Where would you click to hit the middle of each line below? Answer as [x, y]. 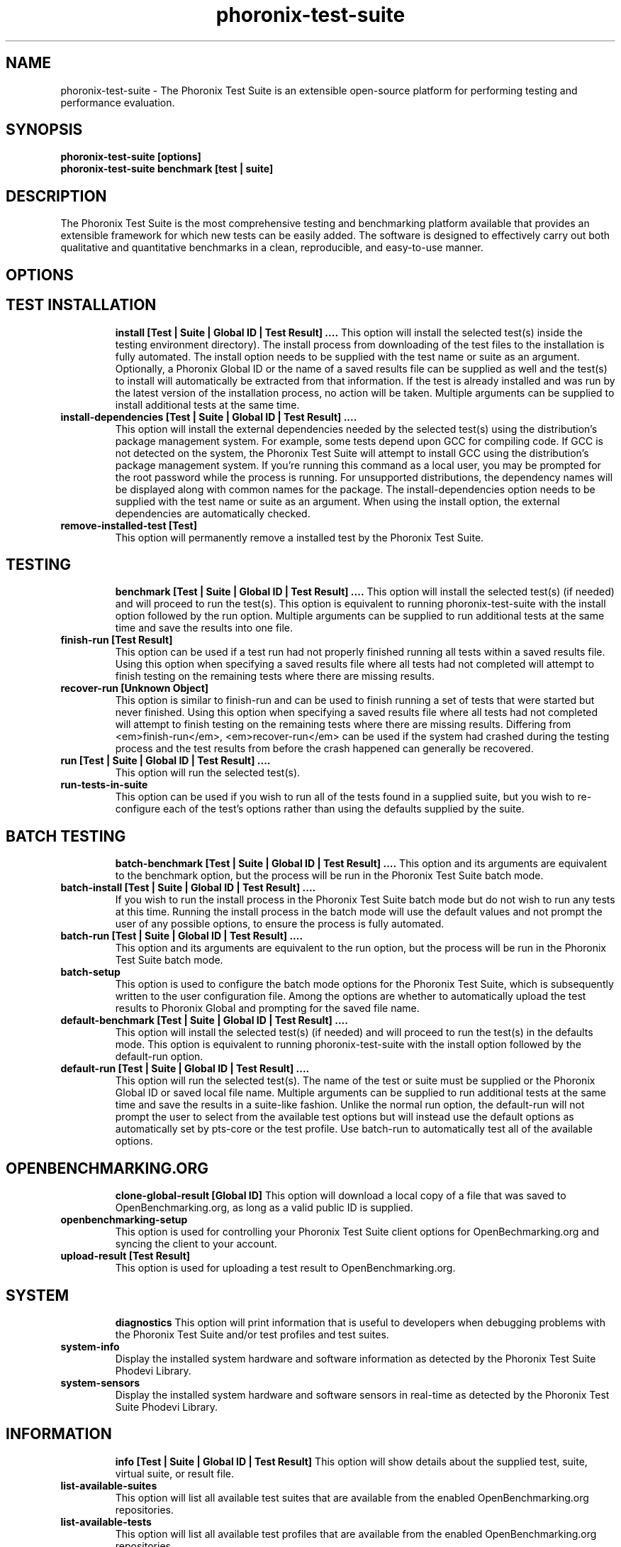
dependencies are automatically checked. [213, 513]
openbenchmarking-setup [124, 1220]
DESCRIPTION [56, 196]
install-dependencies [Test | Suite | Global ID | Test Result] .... [209, 417]
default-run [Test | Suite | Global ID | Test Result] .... [185, 1069]
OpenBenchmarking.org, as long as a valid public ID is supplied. [264, 1208]
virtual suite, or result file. [174, 1473]
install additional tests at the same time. [207, 404]
